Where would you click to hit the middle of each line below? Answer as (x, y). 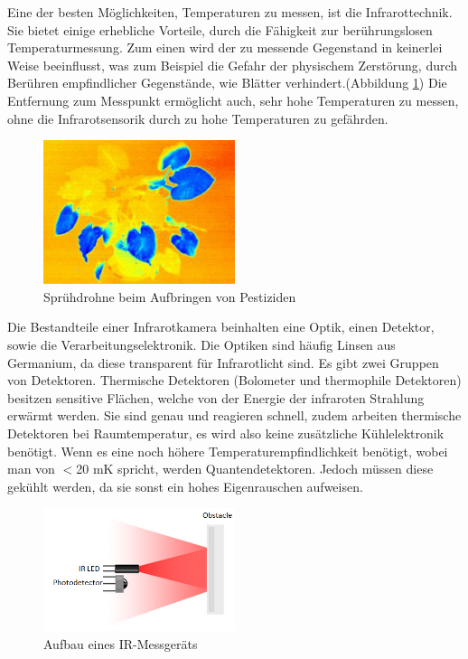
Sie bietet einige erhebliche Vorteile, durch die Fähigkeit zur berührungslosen (220, 29)
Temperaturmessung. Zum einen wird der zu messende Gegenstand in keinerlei (225, 47)
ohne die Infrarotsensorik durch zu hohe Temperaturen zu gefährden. (198, 118)
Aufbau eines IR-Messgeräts (121, 643)
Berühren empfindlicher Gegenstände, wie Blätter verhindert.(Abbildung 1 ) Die (227, 83)
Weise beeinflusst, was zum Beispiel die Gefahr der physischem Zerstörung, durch (233, 65)
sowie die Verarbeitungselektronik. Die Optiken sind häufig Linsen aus (201, 344)
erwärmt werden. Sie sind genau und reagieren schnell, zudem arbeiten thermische (234, 415)
